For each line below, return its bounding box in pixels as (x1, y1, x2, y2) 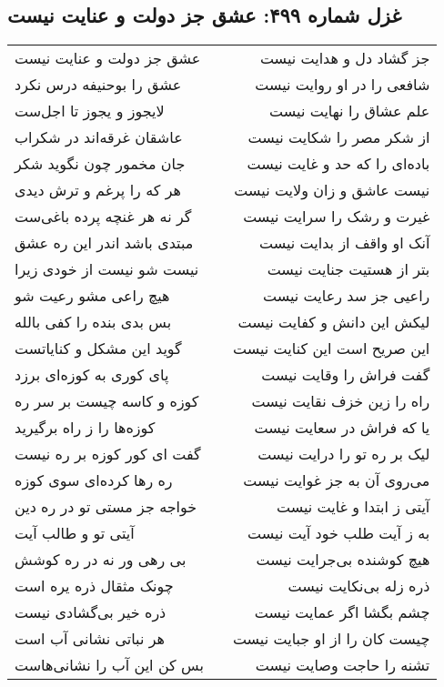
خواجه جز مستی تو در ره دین (15, 496, 197, 518)
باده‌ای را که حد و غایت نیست (247, 153, 430, 175)
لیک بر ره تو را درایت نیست (257, 443, 430, 465)
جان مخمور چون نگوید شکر (15, 153, 186, 175)
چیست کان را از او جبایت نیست (232, 628, 430, 650)
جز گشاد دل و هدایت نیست (259, 47, 430, 69)
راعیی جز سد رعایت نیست (263, 285, 430, 307)
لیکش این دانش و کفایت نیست (237, 311, 430, 333)
